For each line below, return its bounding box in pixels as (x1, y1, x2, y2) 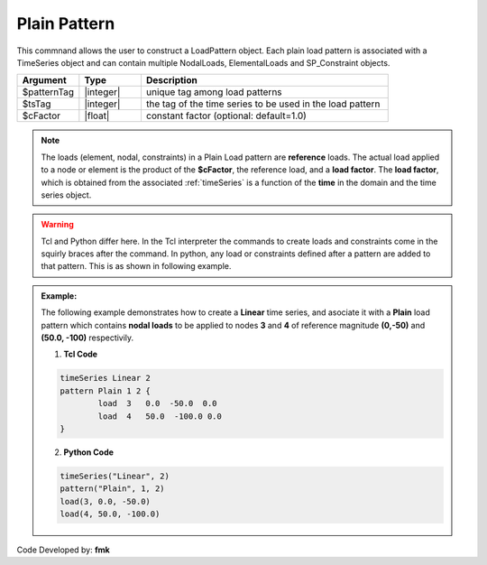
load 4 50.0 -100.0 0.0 (97, 411, 223, 421)
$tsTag (22, 97, 51, 110)
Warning (41, 219, 74, 230)
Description (145, 74, 198, 87)
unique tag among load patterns (145, 86, 283, 98)
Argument (22, 74, 67, 87)
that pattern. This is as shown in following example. (41, 261, 232, 272)
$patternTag (22, 86, 75, 98)
